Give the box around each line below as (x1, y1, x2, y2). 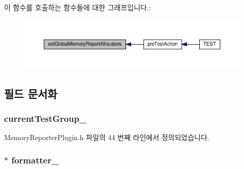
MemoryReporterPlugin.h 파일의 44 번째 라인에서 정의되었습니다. (4, 132, 209, 143)
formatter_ (11, 153, 59, 166)
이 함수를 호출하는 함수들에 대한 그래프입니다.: (4, 2, 151, 12)
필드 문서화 (4, 85, 57, 101)
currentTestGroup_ (4, 112, 87, 125)
